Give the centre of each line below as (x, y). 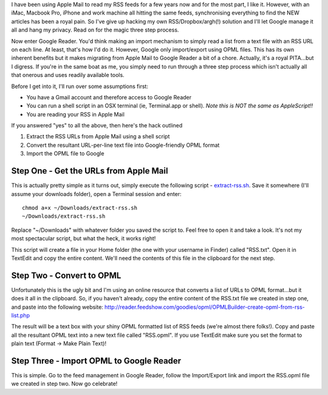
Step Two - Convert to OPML (66, 275)
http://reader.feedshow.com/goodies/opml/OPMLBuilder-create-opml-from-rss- (204, 307)
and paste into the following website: (57, 307)
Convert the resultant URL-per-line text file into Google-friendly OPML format (123, 145)
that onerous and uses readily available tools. (68, 75)
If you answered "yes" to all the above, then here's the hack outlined (97, 126)
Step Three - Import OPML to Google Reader (96, 361)
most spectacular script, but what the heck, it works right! (84, 238)
